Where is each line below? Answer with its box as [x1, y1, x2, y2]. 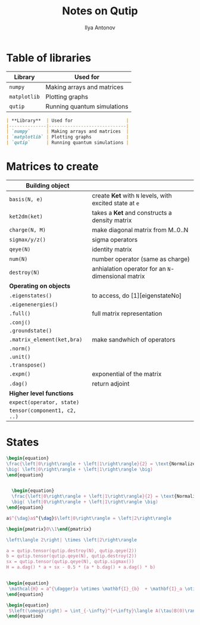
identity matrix [92, 245, 132, 253]
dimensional [92, 272, 126, 280]
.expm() [9, 371, 31, 377]
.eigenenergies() [9, 301, 58, 308]
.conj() [9, 319, 31, 326]
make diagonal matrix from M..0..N [92, 226, 189, 234]
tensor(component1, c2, [9, 407, 77, 414]
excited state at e [92, 199, 140, 207]
